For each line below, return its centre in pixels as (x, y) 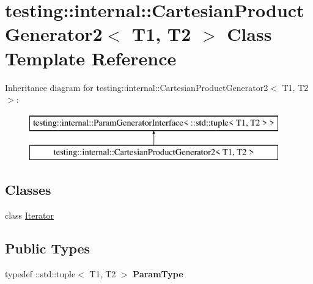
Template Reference (91, 58)
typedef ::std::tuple (40, 273)
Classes (28, 190)
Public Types (48, 248)
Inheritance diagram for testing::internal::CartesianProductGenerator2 (137, 87)
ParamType (158, 273)
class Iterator (29, 215)
